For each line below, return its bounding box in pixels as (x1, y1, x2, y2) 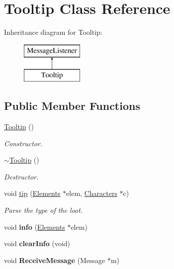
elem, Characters (66, 188, 117, 198)
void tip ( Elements (4, 188, 61, 198)
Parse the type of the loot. (4, 205, 83, 215)
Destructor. (4, 171, 39, 181)
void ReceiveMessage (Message (4, 255, 105, 265)
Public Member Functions (4, 98, 140, 113)
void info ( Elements (4, 221, 65, 232)
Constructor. (4, 138, 43, 148)
